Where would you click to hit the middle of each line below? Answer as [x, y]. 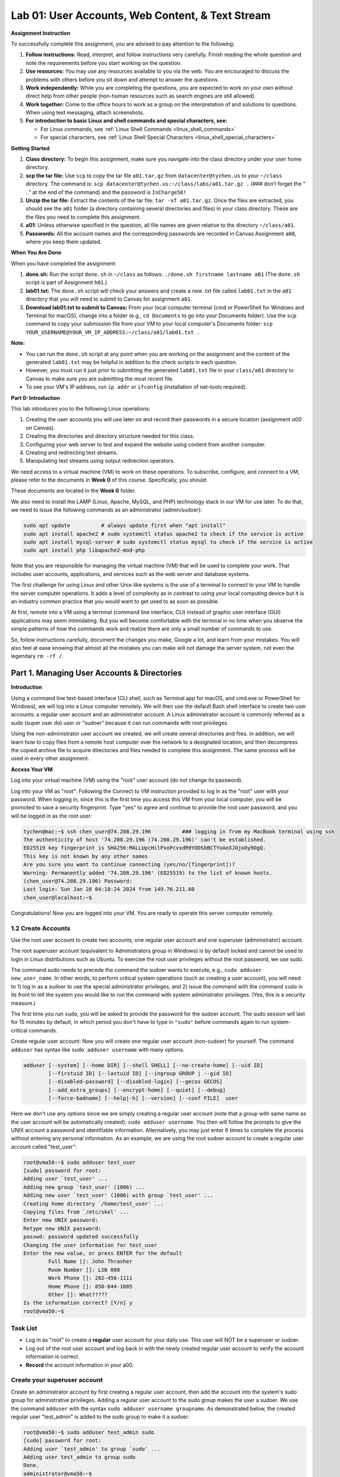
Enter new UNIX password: [61, 1220]
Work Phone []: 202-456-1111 [90, 1278]
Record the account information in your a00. [80, 1365]
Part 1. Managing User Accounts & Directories [97, 673]
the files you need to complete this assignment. [83, 217]
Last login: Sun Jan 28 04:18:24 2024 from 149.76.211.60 [109, 889]
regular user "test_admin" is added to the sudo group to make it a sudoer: [100, 1416]
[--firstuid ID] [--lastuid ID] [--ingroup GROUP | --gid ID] [140, 1073]
